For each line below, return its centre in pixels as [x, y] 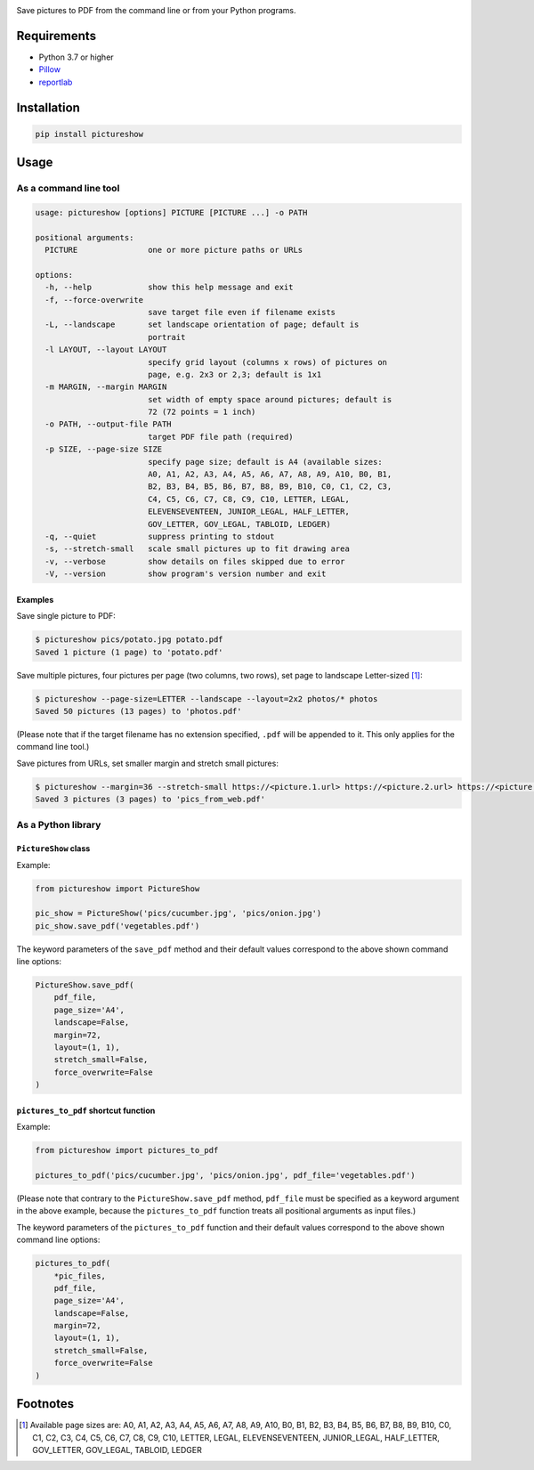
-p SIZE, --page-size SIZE [104, 449]
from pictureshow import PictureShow [117, 889]
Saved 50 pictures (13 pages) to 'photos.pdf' [138, 711]
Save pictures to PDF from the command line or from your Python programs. [156, 10]
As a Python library [59, 825]
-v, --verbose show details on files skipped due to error [195, 561]
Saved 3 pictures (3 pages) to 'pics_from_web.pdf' [150, 800]
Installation [48, 107]
